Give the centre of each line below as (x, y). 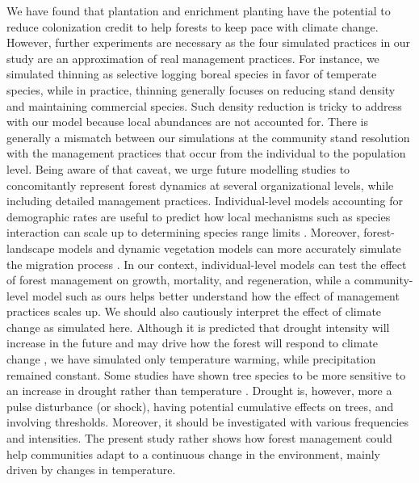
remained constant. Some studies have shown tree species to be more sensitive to (206, 374)
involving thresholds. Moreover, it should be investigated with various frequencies (208, 422)
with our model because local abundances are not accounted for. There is (187, 122)
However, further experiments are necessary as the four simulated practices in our (209, 42)
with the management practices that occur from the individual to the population (206, 153)
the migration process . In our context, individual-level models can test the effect (207, 264)
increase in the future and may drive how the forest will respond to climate (193, 343)
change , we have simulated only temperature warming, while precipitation (191, 359)
